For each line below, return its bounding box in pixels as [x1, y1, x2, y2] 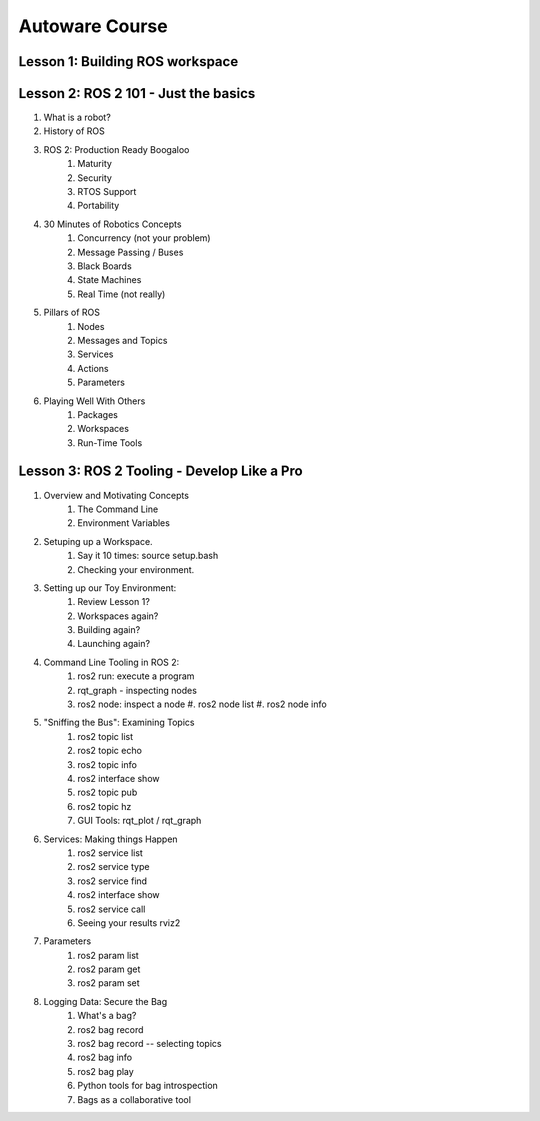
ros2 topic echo [77, 745, 142, 757]
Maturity [77, 158, 112, 170]
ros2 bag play [77, 1065, 134, 1077]
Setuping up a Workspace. [43, 535, 154, 547]
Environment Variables [77, 517, 170, 529]
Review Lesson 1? [77, 596, 150, 608]
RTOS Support [77, 186, 137, 198]
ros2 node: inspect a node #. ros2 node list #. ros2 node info [77, 698, 327, 710]
